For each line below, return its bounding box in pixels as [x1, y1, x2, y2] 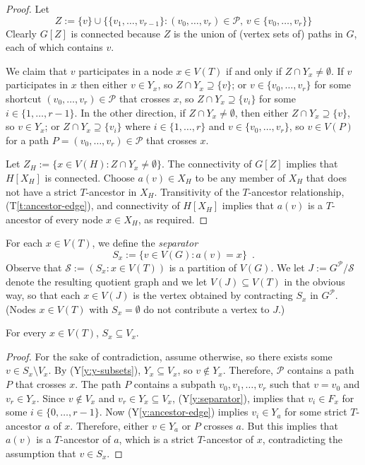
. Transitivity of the [154, 184, 239, 199]
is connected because [71, 25, 161, 40]
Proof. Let [6, 1, 49, 16]
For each [6, 235, 42, 250]
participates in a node [78, 63, 173, 78]
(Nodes [6, 301, 36, 316]
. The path [75, 377, 121, 392]
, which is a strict [119, 432, 194, 447]
